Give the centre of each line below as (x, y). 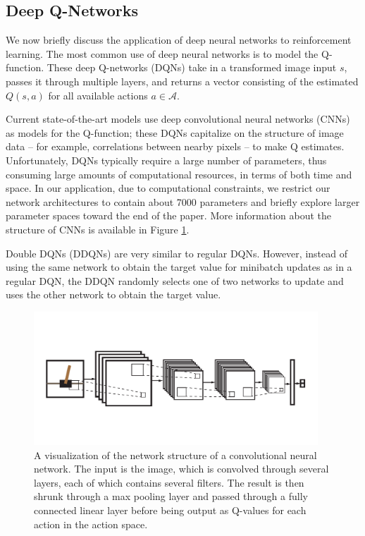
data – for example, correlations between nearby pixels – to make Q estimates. (175, 146)
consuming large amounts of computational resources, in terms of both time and (179, 174)
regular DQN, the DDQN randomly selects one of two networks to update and (175, 280)
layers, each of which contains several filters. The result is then (169, 482)
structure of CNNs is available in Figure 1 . (98, 229)
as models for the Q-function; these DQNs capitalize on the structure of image (175, 132)
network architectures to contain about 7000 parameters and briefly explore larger (183, 201)
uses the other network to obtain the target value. (113, 294)
